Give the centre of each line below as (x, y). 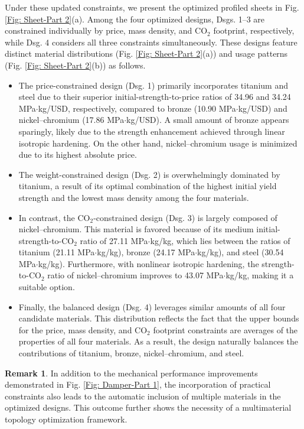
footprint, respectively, (254, 30)
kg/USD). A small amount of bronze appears (208, 120)
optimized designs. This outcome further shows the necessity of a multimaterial (148, 407)
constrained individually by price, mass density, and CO (106, 30)
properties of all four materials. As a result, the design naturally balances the (158, 341)
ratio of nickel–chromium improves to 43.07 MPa (135, 275)
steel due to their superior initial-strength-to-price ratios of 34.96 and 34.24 (155, 97)
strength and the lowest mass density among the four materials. (134, 197)
